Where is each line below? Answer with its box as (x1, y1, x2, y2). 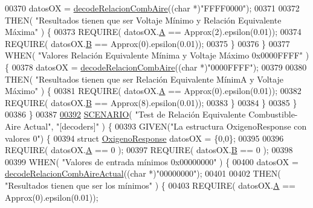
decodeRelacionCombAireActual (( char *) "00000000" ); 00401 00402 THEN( (5, 167, 281, 180)
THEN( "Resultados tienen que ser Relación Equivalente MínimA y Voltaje (5, 72, 283, 85)
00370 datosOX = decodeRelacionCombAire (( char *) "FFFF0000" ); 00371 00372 (5, 2, 300, 14)
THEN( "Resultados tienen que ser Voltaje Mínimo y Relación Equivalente (5, 13, 282, 26)
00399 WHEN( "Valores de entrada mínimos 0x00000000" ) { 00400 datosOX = (5, 155, 298, 168)
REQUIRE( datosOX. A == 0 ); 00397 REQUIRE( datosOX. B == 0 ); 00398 (5, 143, 293, 156)
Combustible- (248, 108, 298, 121)
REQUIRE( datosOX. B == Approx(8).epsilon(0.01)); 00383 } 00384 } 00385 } (5, 96, 297, 109)
